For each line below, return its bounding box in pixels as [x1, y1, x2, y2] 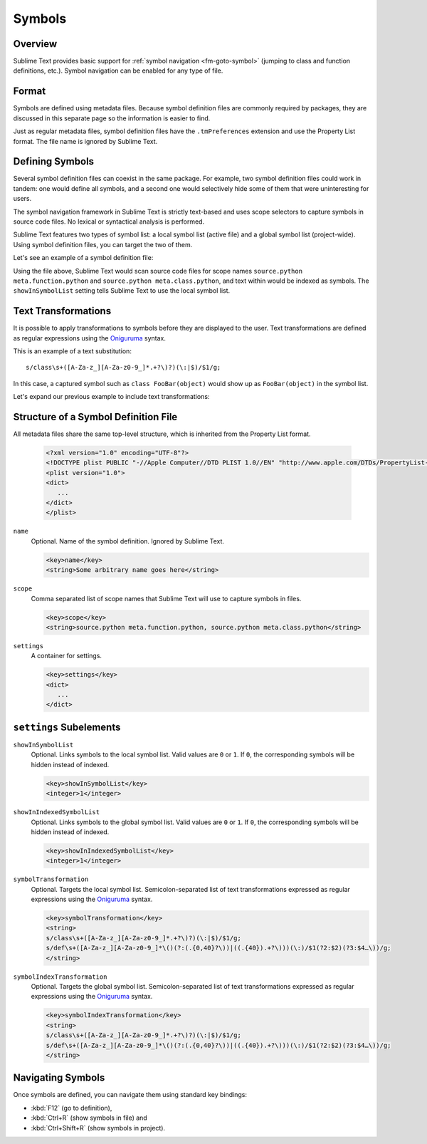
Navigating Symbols [13, 1072, 105, 1084]
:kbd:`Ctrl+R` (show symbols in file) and [31, 1113, 147, 1122]
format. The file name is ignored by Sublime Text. [13, 137, 158, 145]
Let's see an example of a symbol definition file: [13, 254, 154, 262]
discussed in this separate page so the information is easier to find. [13, 114, 211, 123]
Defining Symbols [13, 155, 95, 167]
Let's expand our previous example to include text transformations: [13, 392, 210, 401]
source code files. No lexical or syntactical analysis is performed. [13, 217, 205, 226]
